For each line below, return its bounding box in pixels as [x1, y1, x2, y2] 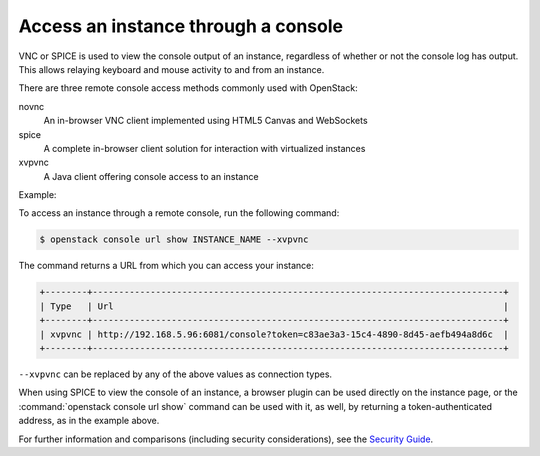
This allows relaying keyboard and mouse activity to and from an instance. [18, 63, 325, 75]
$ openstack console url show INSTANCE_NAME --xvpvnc [39, 234, 309, 245]
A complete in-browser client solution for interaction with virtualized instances [43, 142, 366, 154]
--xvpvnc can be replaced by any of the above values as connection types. [18, 368, 333, 380]
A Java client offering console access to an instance [43, 170, 259, 182]
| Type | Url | [39, 300, 509, 312]
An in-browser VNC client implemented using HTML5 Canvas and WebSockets [43, 115, 369, 127]
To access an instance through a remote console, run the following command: [18, 207, 340, 219]
